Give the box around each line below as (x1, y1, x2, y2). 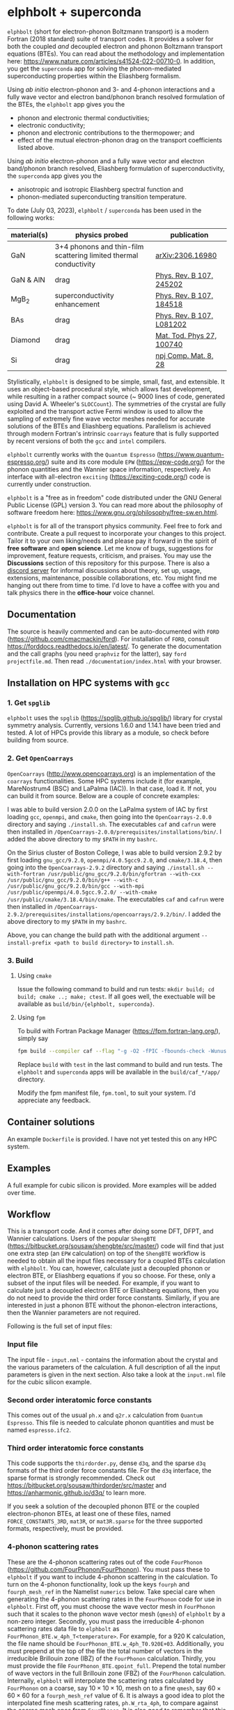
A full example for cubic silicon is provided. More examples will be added (7, 1180, 217, 1190)
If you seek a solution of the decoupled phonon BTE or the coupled (7, 1502, 200, 1510)
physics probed (75, 230, 129, 239)
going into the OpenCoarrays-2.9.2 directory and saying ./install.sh (7, 863, 205, 871)
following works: (7, 213, 54, 222)
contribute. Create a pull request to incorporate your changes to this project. (7, 529, 226, 537)
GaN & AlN (10, 275, 45, 285)
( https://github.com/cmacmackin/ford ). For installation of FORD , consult (7, 634, 210, 643)
